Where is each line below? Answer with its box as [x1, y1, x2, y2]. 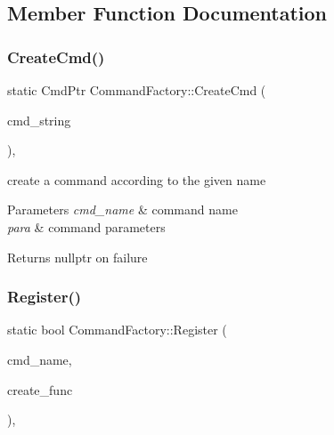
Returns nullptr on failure [7, 247, 148, 266]
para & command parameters [7, 217, 166, 236]
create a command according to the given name [7, 170, 266, 189]
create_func [7, 380, 73, 399]
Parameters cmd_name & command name [7, 200, 238, 219]
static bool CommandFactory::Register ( [7, 320, 227, 339]
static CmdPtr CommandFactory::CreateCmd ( [7, 81, 266, 99]
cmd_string [7, 110, 71, 129]
